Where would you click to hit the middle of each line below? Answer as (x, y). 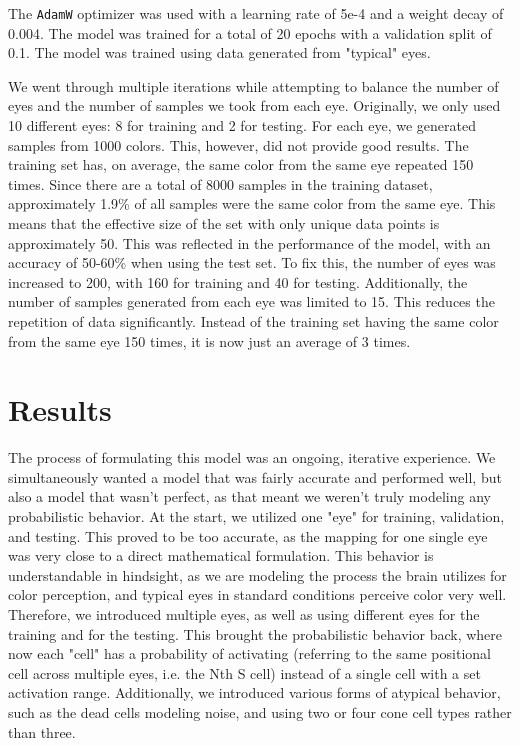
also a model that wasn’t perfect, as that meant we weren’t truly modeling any (249, 496)
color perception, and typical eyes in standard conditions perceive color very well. (257, 594)
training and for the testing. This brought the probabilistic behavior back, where (255, 633)
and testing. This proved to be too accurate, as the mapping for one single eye (248, 535)
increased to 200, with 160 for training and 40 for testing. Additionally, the (238, 281)
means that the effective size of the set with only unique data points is (224, 223)
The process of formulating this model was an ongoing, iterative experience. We (252, 457)
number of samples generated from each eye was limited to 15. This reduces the (251, 301)
